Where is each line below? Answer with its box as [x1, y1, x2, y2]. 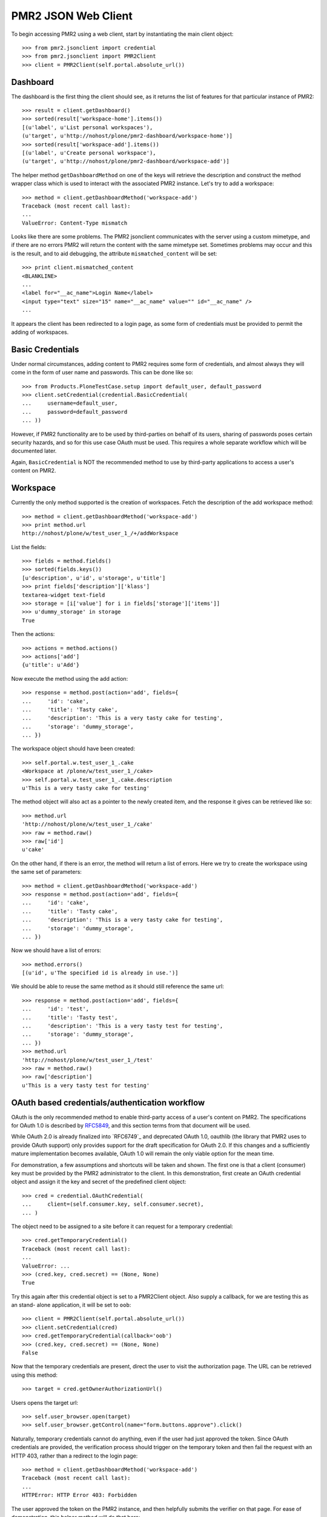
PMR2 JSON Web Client [11, 9, 133, 22]
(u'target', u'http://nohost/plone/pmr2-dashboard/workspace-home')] [22, 132, 233, 140]
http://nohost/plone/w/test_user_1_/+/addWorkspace [22, 530, 179, 537]
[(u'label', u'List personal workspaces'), [22, 124, 153, 130]
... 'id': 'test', [22, 1005, 90, 1013]
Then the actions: [11, 630, 55, 638]
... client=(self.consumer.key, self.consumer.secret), [22, 1201, 204, 1208]
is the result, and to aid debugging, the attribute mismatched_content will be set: [11, 249, 217, 257]
